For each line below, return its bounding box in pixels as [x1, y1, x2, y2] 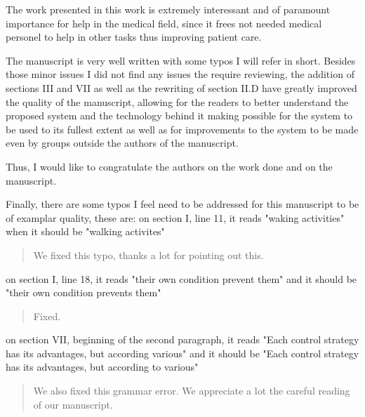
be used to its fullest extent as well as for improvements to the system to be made [6, 121, 359, 136]
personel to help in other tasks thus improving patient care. [6, 29, 262, 44]
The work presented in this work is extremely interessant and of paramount [6, 2, 331, 16]
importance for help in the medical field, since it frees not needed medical [6, 15, 322, 30]
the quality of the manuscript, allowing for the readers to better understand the [6, 94, 349, 109]
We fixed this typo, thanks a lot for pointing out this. [33, 247, 264, 262]
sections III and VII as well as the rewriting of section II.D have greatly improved [6, 80, 357, 95]
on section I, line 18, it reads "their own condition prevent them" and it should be [6, 271, 357, 286]
